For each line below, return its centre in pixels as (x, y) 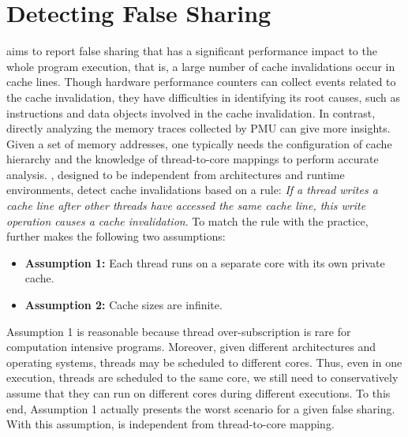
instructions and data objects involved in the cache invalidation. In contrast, (191, 112)
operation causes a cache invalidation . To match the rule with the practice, (187, 220)
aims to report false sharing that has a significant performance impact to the (192, 51)
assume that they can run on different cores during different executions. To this (198, 393)
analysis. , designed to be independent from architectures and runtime (176, 174)
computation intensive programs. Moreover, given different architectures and (191, 347)
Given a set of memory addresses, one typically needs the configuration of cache (199, 143)
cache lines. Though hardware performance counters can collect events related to (201, 82)
